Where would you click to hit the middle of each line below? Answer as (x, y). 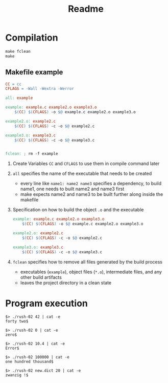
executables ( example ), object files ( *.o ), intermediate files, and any (91, 272)
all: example (19, 98)
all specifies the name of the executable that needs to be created (82, 174)
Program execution (47, 303)
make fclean (18, 51)
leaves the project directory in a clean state (66, 283)
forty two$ (17, 321)
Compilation (32, 38)
